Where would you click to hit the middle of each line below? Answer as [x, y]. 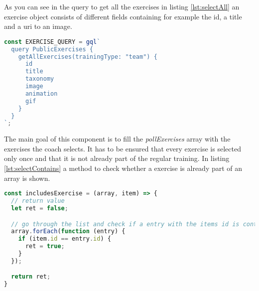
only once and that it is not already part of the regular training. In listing [117, 158]
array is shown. [27, 178]
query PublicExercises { [52, 49]
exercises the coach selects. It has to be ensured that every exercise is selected [123, 148]
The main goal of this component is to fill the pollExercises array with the [117, 139]
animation [41, 93]
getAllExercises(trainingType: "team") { [88, 57]
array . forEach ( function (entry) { [68, 231]
